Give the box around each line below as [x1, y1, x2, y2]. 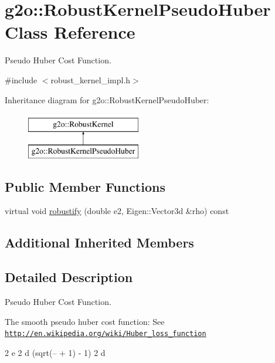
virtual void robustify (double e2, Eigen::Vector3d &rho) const [5, 205, 229, 217]
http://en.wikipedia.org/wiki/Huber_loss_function [5, 330, 206, 338]
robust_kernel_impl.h [50, 73, 131, 86]
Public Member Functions [5, 177, 165, 195]
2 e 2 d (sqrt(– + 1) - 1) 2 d [5, 346, 106, 358]
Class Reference [5, 20, 135, 44]
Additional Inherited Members [5, 233, 194, 252]
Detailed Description [5, 268, 133, 286]
